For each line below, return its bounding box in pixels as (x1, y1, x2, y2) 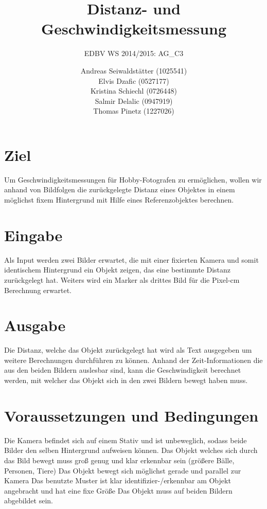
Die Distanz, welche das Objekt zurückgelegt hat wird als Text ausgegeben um (4, 344, 252, 355)
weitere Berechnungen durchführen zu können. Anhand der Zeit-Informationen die (4, 354, 263, 365)
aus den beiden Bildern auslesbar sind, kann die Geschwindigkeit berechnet (4, 365, 241, 375)
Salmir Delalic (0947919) (95, 95, 173, 106)
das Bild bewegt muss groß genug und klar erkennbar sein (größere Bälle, (4, 455, 235, 465)
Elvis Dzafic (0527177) (98, 75, 169, 86)
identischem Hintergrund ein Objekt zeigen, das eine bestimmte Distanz (4, 264, 231, 275)
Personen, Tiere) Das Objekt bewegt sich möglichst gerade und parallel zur (4, 465, 241, 476)
